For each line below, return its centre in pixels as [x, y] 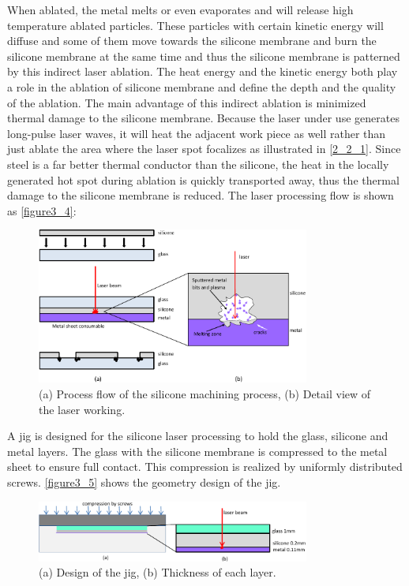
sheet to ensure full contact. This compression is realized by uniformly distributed [205, 467]
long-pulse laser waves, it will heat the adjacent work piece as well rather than [197, 133]
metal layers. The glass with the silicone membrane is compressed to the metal [197, 451]
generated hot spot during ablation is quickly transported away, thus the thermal [203, 179]
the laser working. [82, 409]
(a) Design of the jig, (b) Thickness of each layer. [158, 572]
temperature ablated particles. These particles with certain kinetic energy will [195, 25]
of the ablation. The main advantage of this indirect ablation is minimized [187, 102]
